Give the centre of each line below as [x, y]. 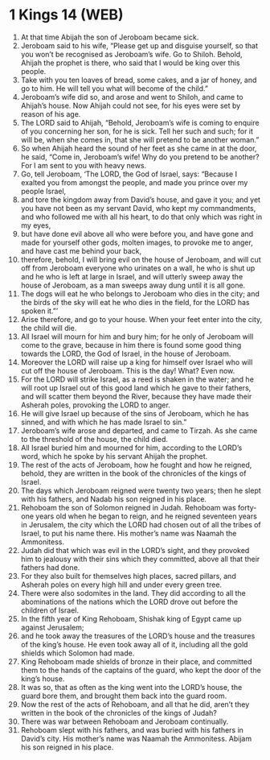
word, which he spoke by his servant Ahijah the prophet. [114, 456]
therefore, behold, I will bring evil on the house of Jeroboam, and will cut [141, 259]
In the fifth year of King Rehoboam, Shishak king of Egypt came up [131, 618]
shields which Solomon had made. [78, 653]
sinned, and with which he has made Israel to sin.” [104, 422]
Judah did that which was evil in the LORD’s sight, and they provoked [135, 550]
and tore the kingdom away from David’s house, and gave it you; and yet [140, 200]
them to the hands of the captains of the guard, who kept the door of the [141, 670]
